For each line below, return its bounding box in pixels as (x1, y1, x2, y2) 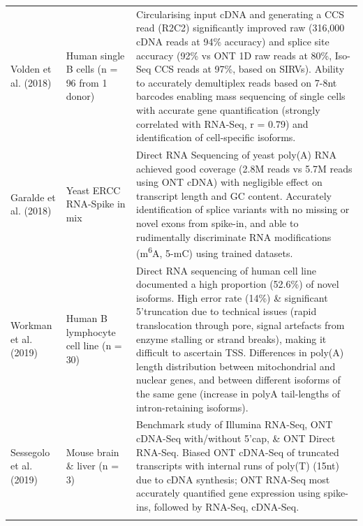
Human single (66, 48, 125, 62)
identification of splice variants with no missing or (136, 202, 350, 217)
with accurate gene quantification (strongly (136, 102, 320, 117)
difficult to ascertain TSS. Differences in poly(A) (136, 345, 344, 360)
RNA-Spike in (66, 196, 126, 211)
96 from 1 (66, 75, 108, 89)
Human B (66, 311, 108, 326)
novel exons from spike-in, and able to (136, 215, 299, 230)
